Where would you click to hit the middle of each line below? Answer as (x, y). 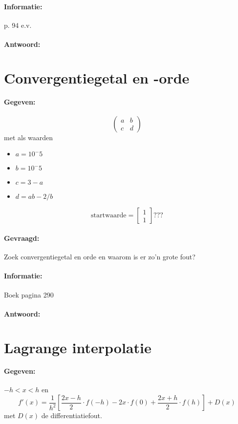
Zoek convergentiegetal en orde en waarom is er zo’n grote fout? (100, 257)
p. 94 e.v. (18, 25)
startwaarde (109, 216)
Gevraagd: (22, 238)
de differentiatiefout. (72, 415)
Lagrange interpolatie (78, 347)
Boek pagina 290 (29, 294)
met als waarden (29, 137)
